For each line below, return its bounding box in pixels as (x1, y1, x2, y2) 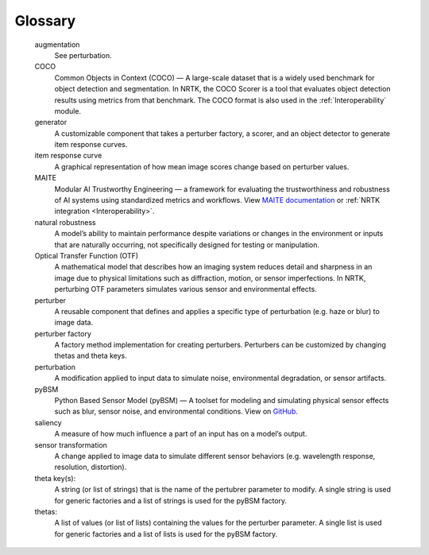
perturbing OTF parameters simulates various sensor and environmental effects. (54, 285, 317, 294)
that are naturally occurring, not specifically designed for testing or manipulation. (54, 239, 320, 250)
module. (54, 106, 82, 115)
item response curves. (54, 140, 128, 149)
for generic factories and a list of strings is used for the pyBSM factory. (54, 495, 288, 505)
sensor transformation (34, 440, 107, 449)
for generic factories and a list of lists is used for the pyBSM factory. (54, 529, 278, 538)
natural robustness (34, 217, 96, 227)
